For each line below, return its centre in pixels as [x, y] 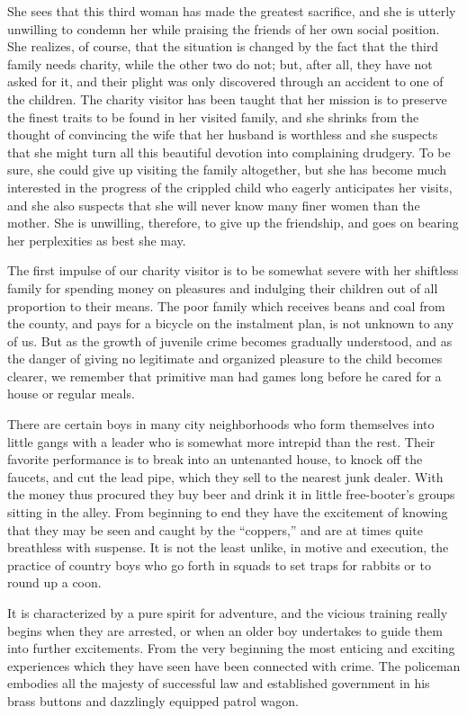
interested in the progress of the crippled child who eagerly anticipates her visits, [230, 187]
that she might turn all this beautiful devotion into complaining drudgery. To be [229, 152]
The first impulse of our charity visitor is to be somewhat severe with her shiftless [233, 270]
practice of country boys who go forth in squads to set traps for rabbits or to [219, 564]
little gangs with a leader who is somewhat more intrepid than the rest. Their [221, 441]
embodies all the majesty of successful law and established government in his [219, 683]
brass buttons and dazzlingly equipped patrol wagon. [153, 700]
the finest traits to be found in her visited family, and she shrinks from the [213, 116]
